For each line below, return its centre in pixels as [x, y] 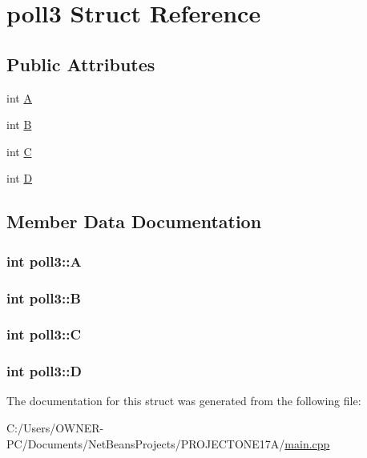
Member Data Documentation [134, 221]
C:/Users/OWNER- [55, 428]
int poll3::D [44, 371]
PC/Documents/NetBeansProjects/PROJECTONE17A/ [146, 443]
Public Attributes [81, 64]
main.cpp [307, 443]
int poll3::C [44, 334]
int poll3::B [44, 297]
